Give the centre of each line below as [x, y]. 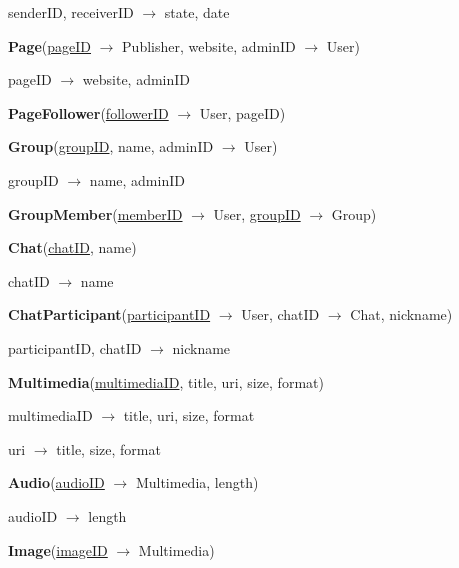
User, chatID [280, 314]
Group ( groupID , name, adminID [111, 146]
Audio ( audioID [56, 482]
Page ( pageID [50, 45]
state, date [197, 12]
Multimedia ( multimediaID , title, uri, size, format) [166, 381]
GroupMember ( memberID [95, 213]
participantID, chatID [75, 347]
